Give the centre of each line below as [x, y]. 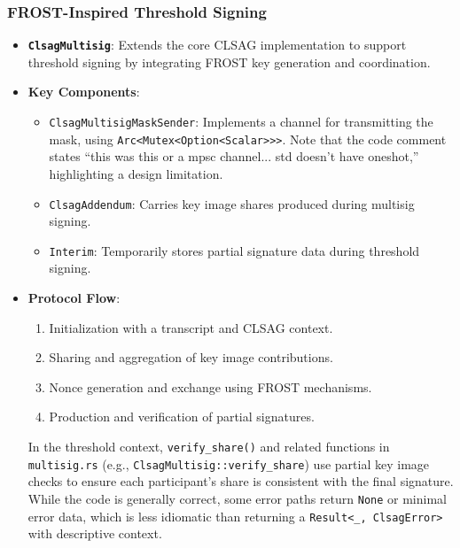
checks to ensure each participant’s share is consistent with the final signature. [241, 481]
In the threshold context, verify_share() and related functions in [209, 447]
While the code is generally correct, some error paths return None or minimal [237, 498]
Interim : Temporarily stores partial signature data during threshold [234, 250]
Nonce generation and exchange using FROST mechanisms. [211, 386]
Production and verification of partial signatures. [182, 417]
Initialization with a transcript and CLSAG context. [191, 327]
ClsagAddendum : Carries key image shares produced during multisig [232, 203]
